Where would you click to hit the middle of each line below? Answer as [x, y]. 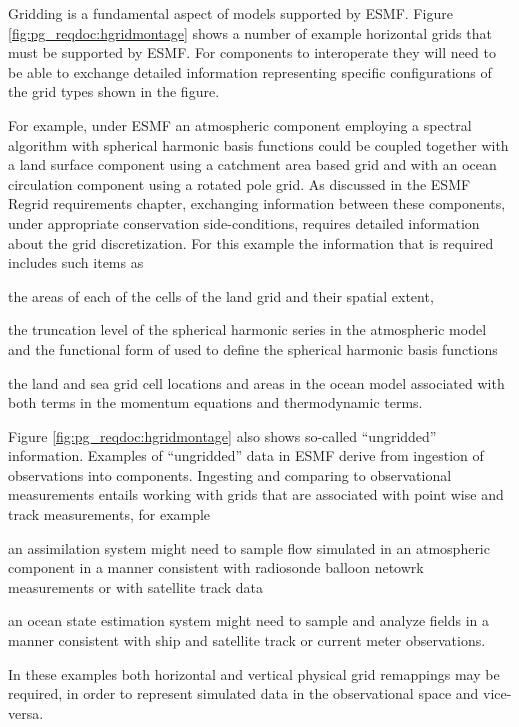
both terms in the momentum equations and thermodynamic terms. [215, 402]
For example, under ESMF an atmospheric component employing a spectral [240, 124]
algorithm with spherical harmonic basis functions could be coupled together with [258, 144]
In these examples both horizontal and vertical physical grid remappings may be [254, 673]
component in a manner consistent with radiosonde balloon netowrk [216, 567]
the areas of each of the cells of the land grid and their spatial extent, [221, 295]
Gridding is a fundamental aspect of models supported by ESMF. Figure [230, 13]
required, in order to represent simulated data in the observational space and [243, 693]
